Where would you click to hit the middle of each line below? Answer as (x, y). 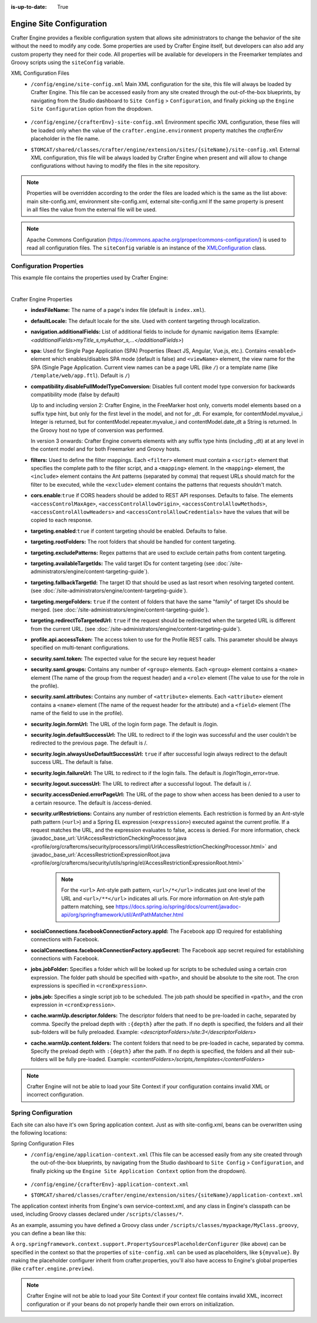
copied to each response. (62, 520)
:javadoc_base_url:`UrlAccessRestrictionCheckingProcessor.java (109, 838)
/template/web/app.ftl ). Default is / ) (80, 375)
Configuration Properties (47, 266)
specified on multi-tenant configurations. (80, 648)
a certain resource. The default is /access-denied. (91, 803)
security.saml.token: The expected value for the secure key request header (123, 659)
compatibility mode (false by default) (75, 394)
